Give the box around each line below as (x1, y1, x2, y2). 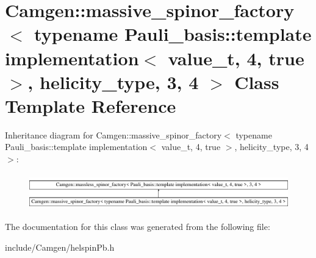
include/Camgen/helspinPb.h (5, 240, 115, 253)
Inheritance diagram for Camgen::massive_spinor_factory (5, 128, 222, 141)
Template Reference (5, 93, 176, 118)
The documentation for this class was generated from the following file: (5, 220, 270, 233)
